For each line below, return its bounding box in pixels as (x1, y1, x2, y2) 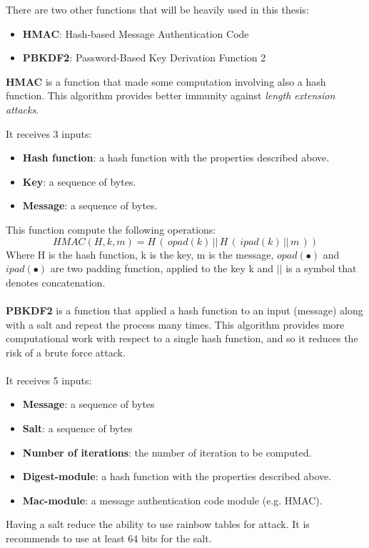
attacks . (6, 101, 39, 116)
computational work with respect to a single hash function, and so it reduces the (6, 331, 358, 346)
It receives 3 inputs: (6, 126, 92, 141)
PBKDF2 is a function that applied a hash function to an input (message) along (6, 302, 363, 317)
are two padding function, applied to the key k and (50, 261, 274, 276)
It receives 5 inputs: (6, 372, 92, 387)
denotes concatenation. (6, 274, 106, 289)
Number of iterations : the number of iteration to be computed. (22, 444, 312, 459)
